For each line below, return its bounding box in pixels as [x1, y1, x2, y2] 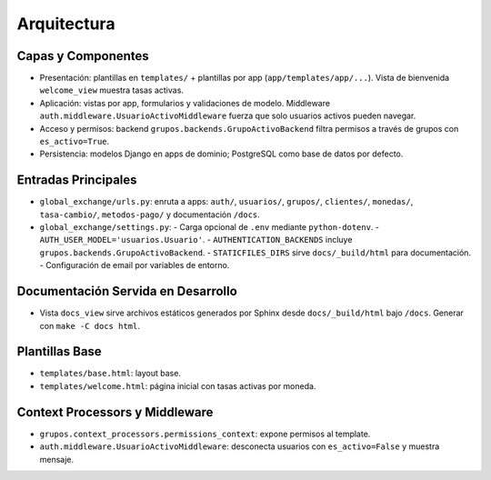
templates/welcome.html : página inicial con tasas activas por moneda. [39, 380, 316, 391]
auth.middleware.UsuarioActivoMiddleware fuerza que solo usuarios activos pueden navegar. [39, 110, 416, 122]
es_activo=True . [39, 136, 110, 147]
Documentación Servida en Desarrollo [16, 284, 238, 299]
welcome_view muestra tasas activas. [39, 85, 184, 95]
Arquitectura [16, 14, 115, 34]
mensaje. [39, 454, 75, 465]
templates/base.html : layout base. [39, 368, 182, 379]
